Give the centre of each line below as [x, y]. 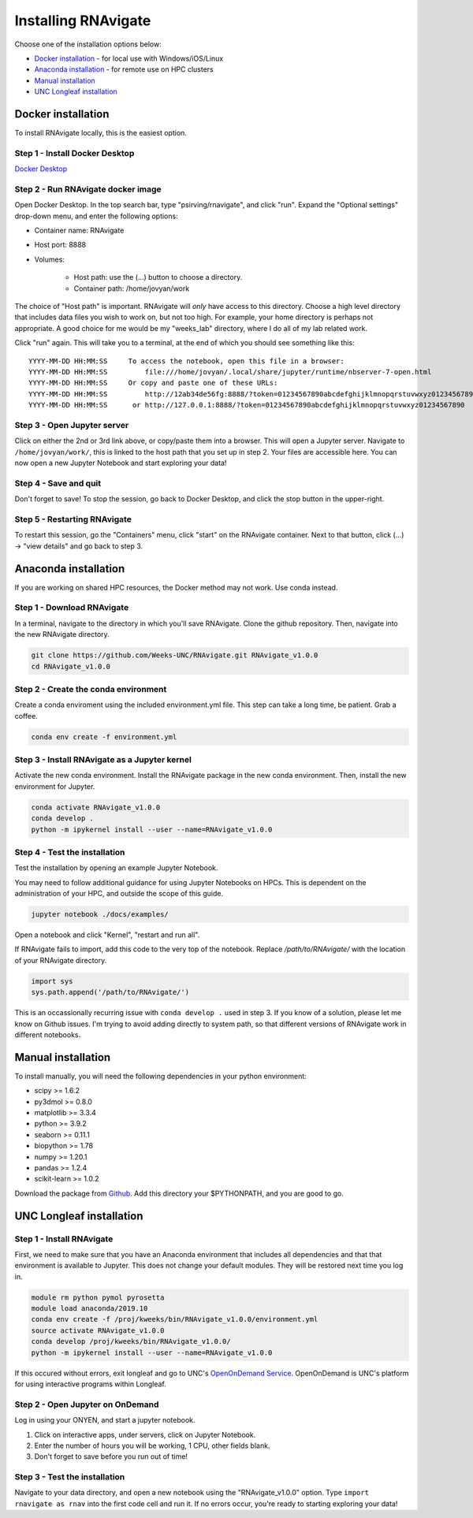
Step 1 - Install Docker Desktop [74, 153]
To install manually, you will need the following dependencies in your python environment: [160, 1076]
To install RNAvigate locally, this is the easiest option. [101, 133]
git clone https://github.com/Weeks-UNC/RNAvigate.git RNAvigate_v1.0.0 [175, 655]
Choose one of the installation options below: [88, 44]
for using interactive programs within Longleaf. [91, 1384]
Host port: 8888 [60, 245]
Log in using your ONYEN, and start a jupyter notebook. [105, 1420]
